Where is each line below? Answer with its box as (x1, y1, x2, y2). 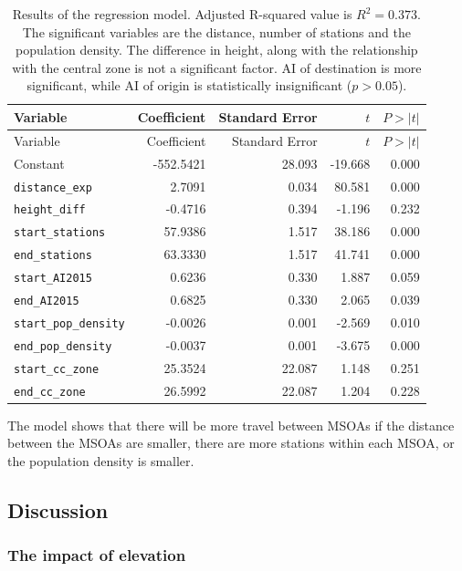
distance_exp (14, 181, 92, 194)
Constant (14, 153, 65, 172)
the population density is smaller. (7, 452, 194, 470)
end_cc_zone (14, 385, 86, 399)
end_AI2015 (14, 295, 79, 308)
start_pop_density (14, 317, 125, 330)
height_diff (14, 203, 86, 217)
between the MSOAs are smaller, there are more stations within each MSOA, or (7, 433, 455, 452)
